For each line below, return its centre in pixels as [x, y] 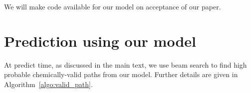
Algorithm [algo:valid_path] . [48, 84]
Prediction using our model [100, 41]
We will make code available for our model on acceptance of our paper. [113, 6]
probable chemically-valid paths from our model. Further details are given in [121, 74]
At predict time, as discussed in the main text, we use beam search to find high [125, 64]
